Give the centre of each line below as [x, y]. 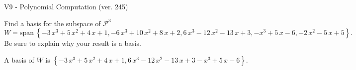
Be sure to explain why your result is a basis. [73, 43]
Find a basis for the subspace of [52, 23]
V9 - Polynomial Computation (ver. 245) [66, 6]
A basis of [19, 59]
